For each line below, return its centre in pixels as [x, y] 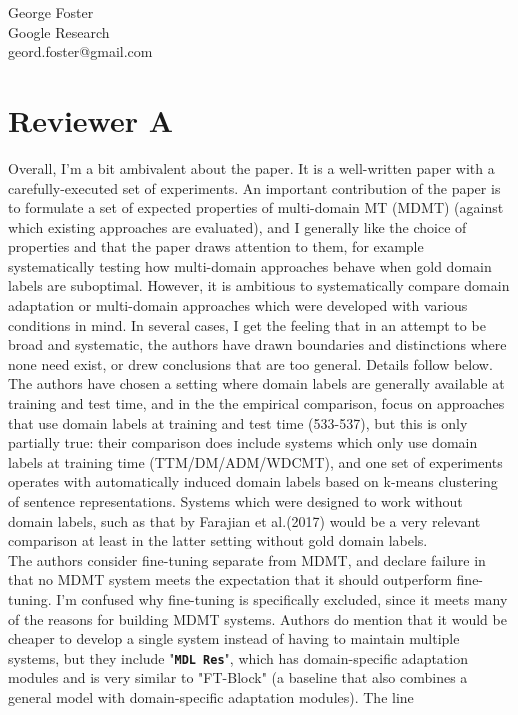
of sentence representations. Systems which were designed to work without [235, 501]
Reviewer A [91, 119]
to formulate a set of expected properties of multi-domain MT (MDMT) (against [256, 207]
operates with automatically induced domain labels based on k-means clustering [253, 481]
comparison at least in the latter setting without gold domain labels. [218, 540]
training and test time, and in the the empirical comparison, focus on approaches [256, 403]
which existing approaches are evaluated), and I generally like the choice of [237, 226]
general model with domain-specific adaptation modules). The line [211, 697]
